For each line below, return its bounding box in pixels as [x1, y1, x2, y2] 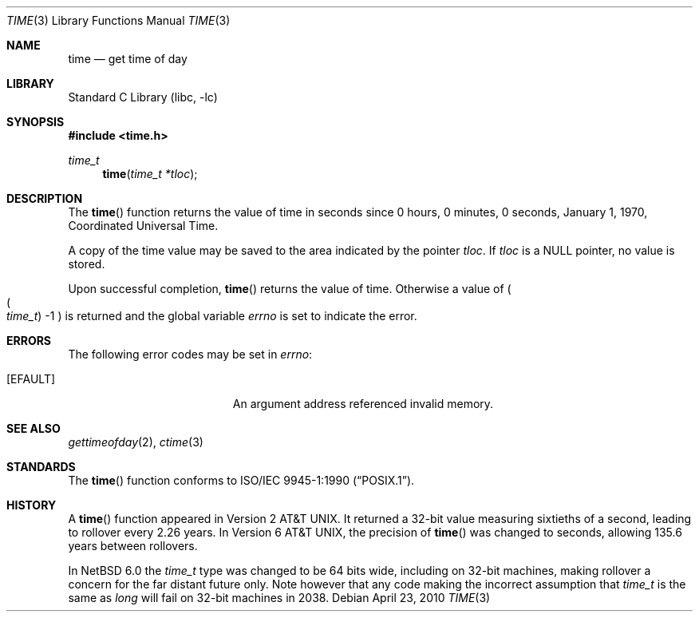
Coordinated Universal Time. [68, 219, 219, 232]
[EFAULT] [6, 372, 56, 386]
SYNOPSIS [6, 115, 65, 129]
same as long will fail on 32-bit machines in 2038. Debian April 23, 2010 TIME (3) [68, 591, 491, 604]
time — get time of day [68, 52, 188, 65]
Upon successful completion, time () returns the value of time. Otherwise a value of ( [68, 282, 511, 295]
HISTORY [6, 498, 57, 512]
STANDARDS [6, 460, 76, 473]
